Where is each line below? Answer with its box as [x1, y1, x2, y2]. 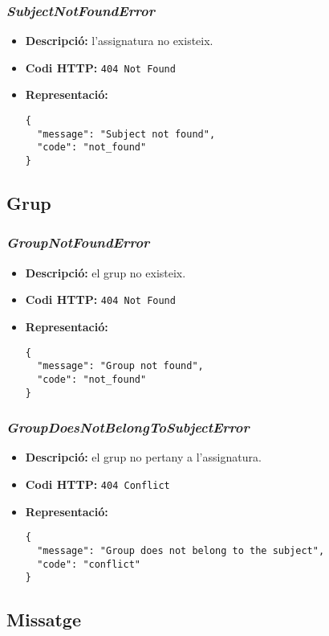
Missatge [6, 607, 81, 632]
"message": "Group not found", [37, 360, 204, 372]
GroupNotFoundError [6, 232, 150, 252]
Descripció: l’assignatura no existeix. [25, 32, 213, 49]
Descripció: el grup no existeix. [25, 264, 186, 281]
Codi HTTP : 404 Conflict [25, 475, 170, 492]
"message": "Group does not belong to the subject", [37, 544, 325, 556]
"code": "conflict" [37, 558, 140, 570]
